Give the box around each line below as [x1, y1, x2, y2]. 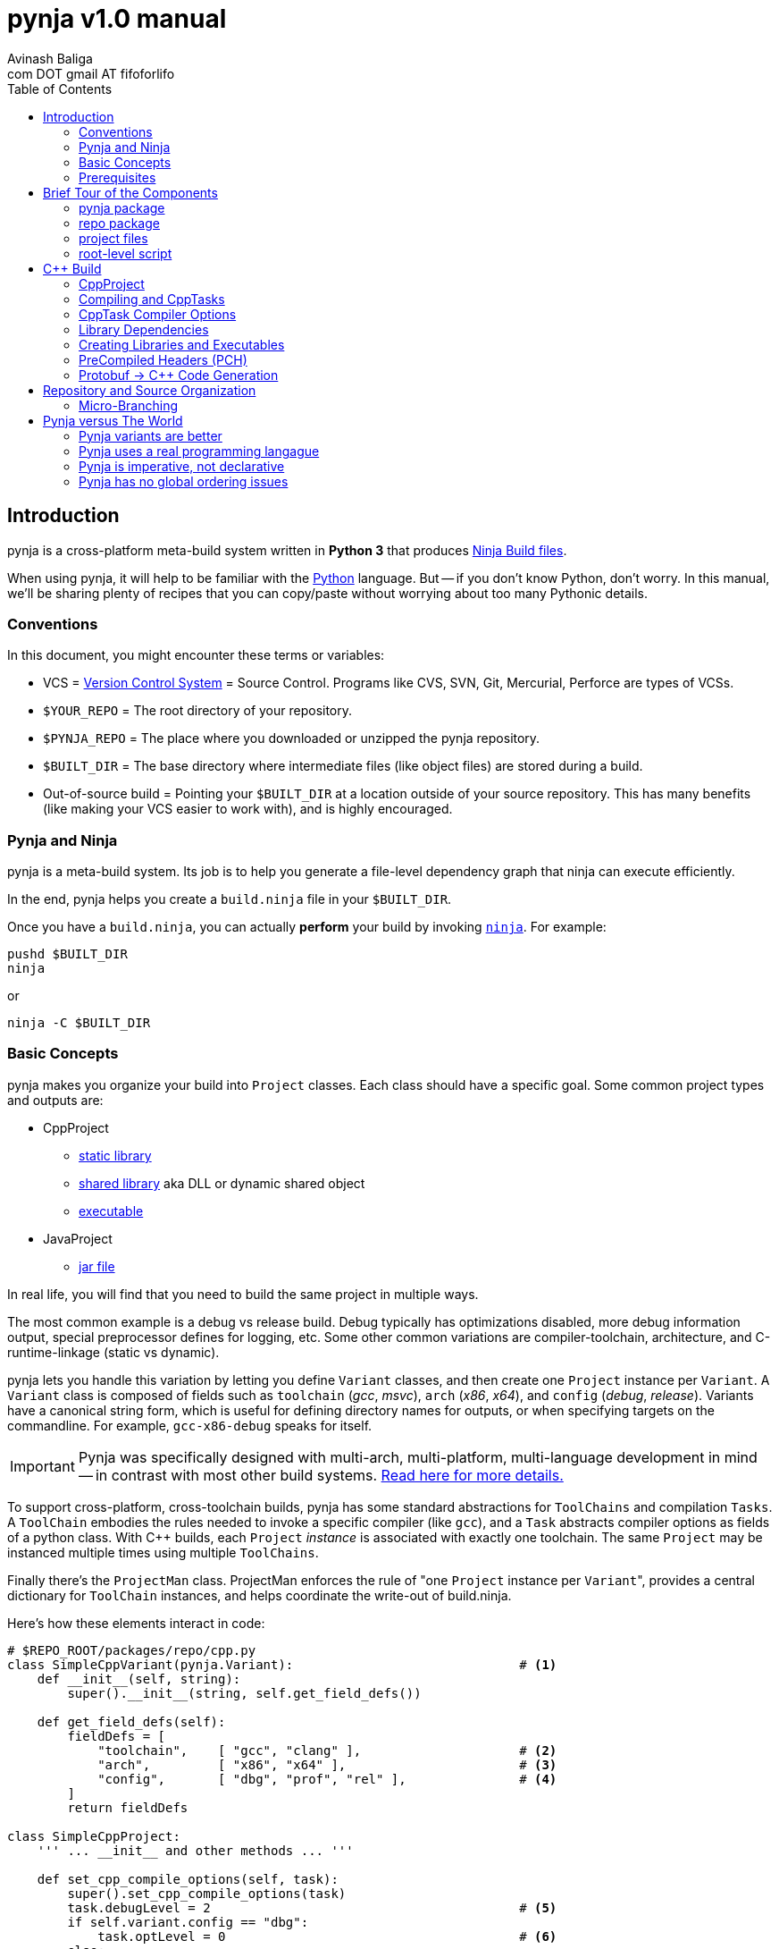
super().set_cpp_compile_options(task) [67, 1886, 347, 1901]
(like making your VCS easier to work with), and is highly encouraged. [43, 801, 453, 817]
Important [10, 1456, 75, 1475]
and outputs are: [7, 1092, 104, 1108]
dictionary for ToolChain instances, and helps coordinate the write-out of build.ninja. [7, 1587, 512, 1603]
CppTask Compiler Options [79, 306, 237, 322]
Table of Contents [7, 80, 113, 97]
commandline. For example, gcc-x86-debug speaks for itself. [7, 1417, 373, 1433]
